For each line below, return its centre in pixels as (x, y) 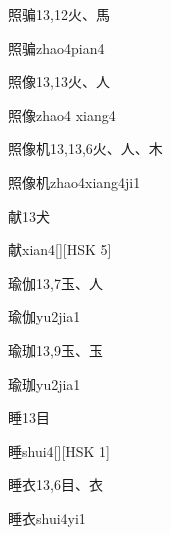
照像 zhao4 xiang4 (62, 114)
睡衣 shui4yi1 (47, 517)
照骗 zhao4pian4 (56, 47)
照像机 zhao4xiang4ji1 (74, 181)
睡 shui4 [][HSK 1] (59, 450)
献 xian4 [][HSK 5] (60, 249)
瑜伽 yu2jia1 (44, 316)
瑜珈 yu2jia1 (44, 383)
